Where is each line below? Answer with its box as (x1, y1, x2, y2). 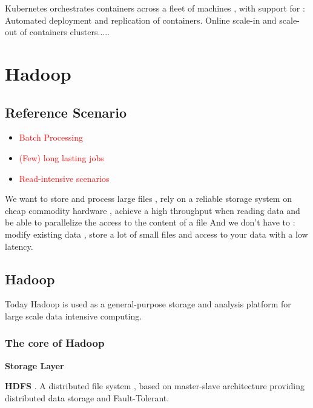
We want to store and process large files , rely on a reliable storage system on (5, 192, 292, 205)
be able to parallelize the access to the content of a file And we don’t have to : (5, 216, 295, 229)
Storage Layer (5, 359, 64, 372)
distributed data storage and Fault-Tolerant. (5, 391, 170, 404)
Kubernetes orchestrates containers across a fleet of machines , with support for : (5, 2, 305, 14)
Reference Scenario (5, 102, 127, 121)
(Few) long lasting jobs (19, 151, 104, 164)
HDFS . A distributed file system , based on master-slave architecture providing (5, 380, 305, 392)
